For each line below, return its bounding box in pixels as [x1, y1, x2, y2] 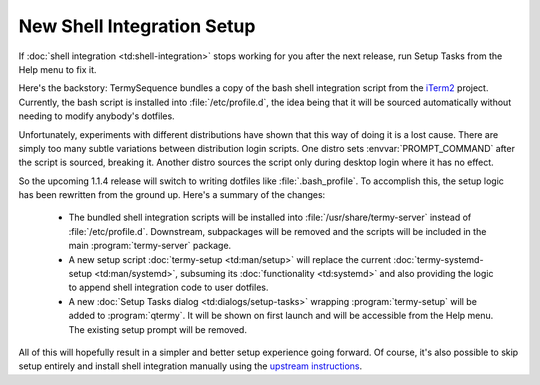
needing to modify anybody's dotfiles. [18, 110, 175, 122]
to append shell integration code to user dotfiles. [68, 281, 269, 294]
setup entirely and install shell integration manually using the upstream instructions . [18, 360, 363, 372]
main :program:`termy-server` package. [68, 240, 232, 252]
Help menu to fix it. [18, 63, 97, 75]
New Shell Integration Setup [18, 15, 256, 37]
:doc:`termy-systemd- [393, 253, 484, 265]
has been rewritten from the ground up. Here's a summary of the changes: [18, 189, 326, 201]
